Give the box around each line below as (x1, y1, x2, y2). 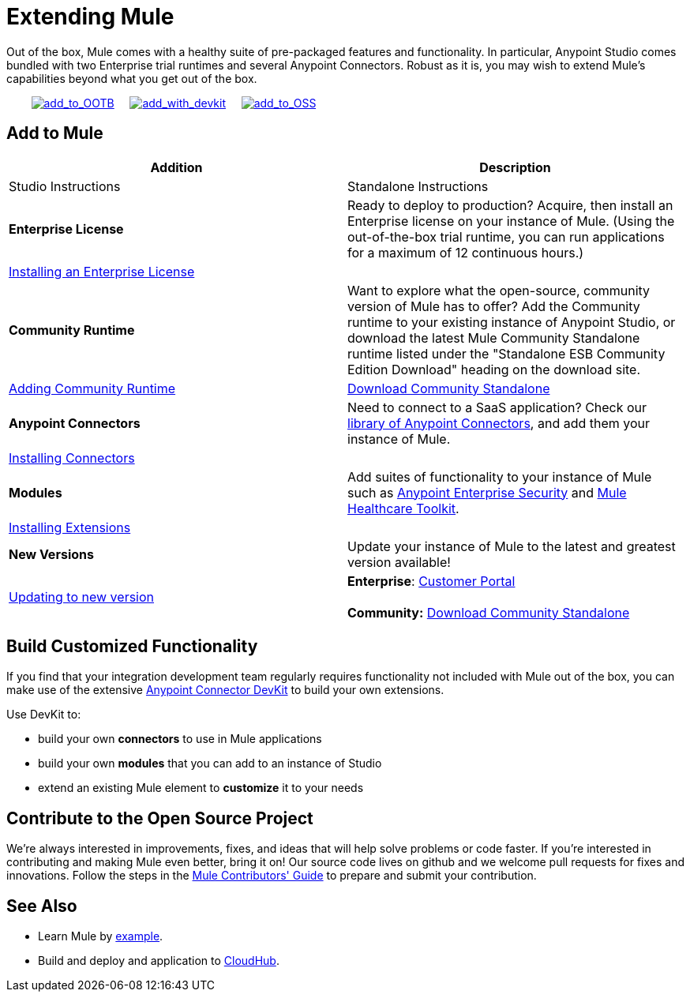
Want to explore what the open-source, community (347, 282, 651, 298)
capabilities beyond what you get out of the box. (6, 71, 257, 85)
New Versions (9, 546, 94, 562)
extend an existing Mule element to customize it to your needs (38, 781, 364, 795)
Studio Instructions (9, 178, 121, 194)
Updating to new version (9, 588, 155, 605)
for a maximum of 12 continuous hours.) (347, 244, 584, 261)
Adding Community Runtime (9, 380, 176, 396)
